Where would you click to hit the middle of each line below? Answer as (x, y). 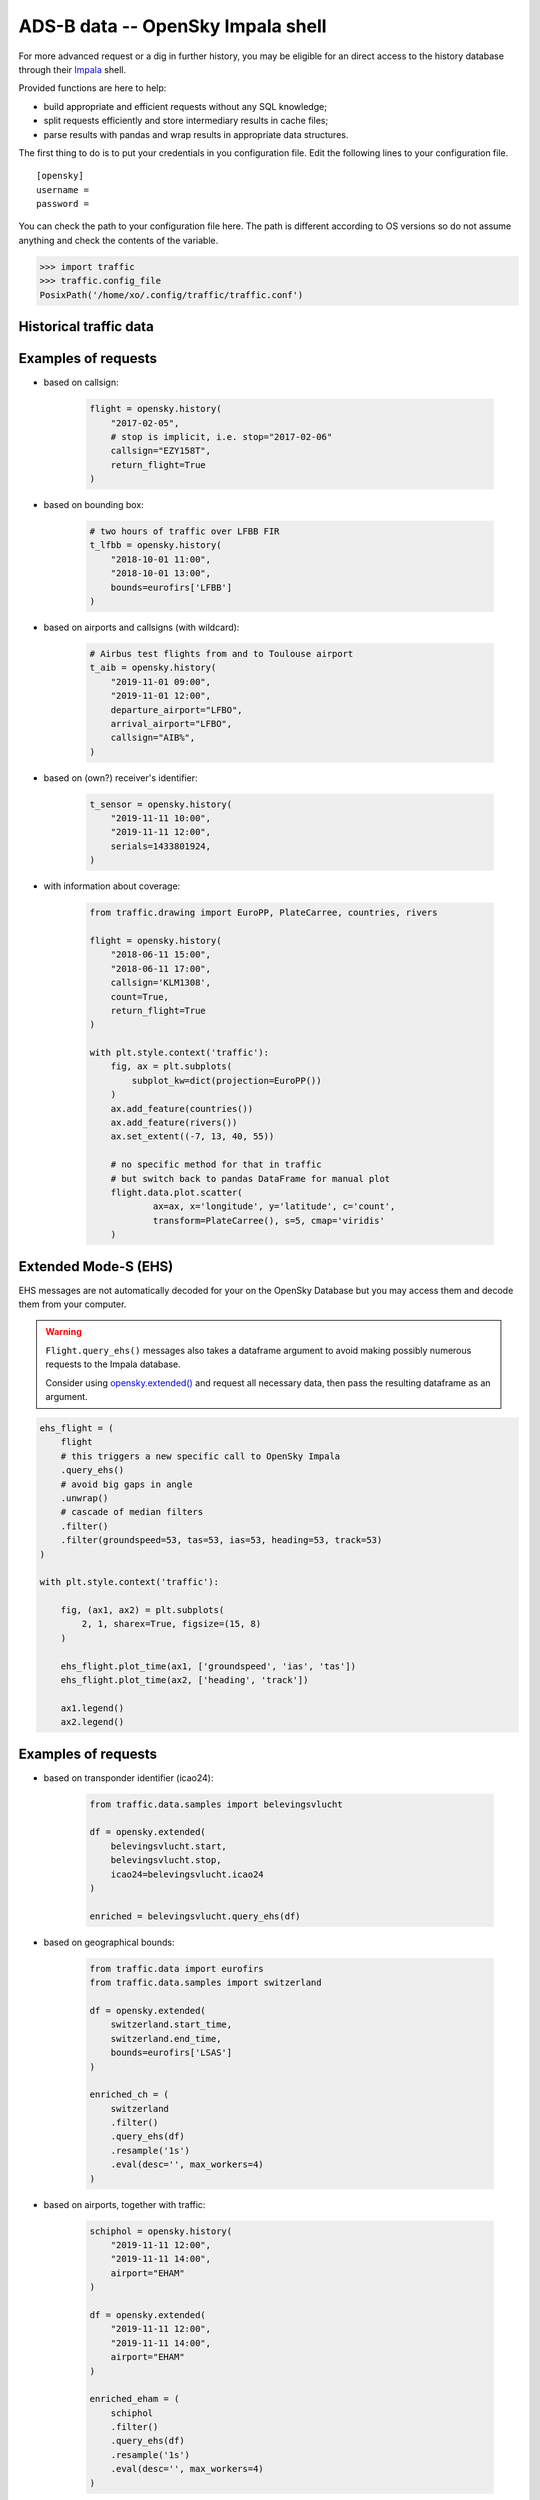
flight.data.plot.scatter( (177, 1192)
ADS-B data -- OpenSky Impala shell (172, 26)
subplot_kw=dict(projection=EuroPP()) (226, 1080)
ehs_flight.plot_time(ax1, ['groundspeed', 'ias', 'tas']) (208, 1666)
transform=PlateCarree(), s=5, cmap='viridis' (268, 1220)
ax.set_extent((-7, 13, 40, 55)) (192, 1136)
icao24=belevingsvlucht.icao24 (187, 1874)
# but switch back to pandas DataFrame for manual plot (250, 1178)
